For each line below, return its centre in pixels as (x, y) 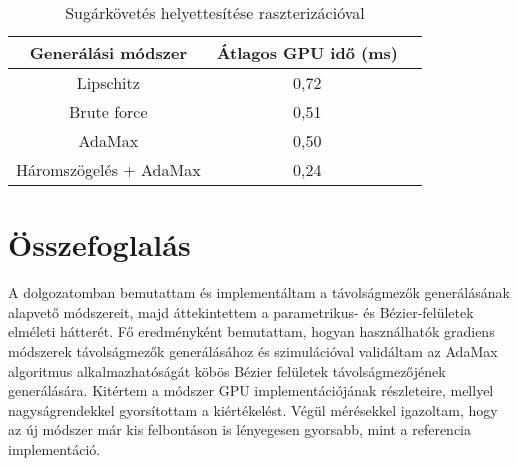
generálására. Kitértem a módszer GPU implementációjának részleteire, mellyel (251, 390)
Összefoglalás (99, 244)
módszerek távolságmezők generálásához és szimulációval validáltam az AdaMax (253, 350)
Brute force (108, 111)
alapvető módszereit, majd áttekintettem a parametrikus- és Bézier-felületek (241, 311)
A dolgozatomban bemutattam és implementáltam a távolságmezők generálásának (259, 292)
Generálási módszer (108, 52)
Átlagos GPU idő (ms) (307, 52)
